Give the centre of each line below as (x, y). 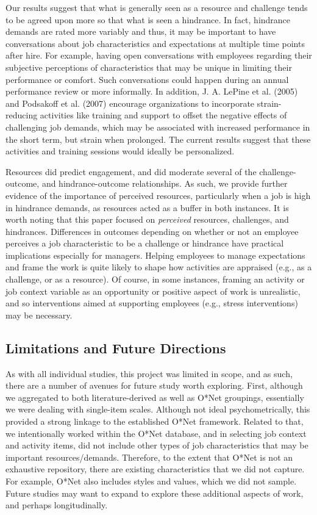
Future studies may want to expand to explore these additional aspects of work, (155, 493)
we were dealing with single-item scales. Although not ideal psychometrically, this (158, 409)
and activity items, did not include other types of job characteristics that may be (157, 445)
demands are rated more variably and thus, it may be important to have (141, 31)
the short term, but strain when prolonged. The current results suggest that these (158, 139)
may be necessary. (39, 315)
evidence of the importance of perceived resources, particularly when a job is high (158, 195)
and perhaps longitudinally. (57, 505)
